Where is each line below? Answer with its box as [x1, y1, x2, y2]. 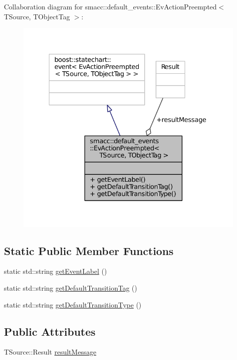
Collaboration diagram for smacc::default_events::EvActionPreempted [4, 1, 217, 11]
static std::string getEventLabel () [4, 266, 107, 276]
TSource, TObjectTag [4, 11, 70, 21]
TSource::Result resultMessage [4, 347, 96, 357]
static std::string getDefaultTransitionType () [4, 299, 142, 309]
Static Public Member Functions [4, 243, 174, 258]
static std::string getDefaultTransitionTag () [4, 282, 137, 293]
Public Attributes [4, 323, 96, 339]
